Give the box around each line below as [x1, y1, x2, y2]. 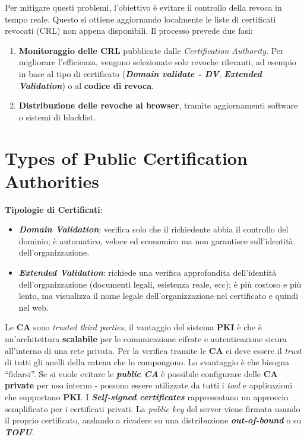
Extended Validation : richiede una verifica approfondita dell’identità [18, 266, 277, 279]
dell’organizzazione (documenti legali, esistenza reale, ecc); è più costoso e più [18, 278, 302, 290]
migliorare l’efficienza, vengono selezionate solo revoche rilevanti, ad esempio [18, 56, 296, 68]
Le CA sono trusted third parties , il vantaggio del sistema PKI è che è [5, 321, 262, 333]
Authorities [5, 168, 99, 193]
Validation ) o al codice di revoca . [18, 79, 154, 91]
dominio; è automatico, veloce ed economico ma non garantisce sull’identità [18, 234, 293, 247]
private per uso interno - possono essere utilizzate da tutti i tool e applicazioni [5, 379, 293, 391]
